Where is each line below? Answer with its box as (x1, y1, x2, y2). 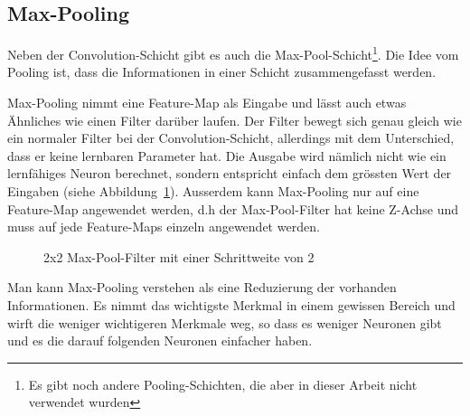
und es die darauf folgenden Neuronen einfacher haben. (7, 331, 313, 350)
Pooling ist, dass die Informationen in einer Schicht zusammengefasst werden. (7, 62, 437, 81)
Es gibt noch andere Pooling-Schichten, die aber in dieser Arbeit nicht (28, 374, 418, 393)
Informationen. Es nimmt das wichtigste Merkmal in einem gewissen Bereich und (7, 295, 456, 314)
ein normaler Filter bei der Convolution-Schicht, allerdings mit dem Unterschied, (7, 128, 455, 147)
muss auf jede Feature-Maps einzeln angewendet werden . (7, 217, 320, 236)
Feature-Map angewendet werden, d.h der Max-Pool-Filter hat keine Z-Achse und (7, 199, 458, 218)
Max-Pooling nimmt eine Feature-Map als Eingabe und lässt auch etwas (7, 93, 407, 112)
